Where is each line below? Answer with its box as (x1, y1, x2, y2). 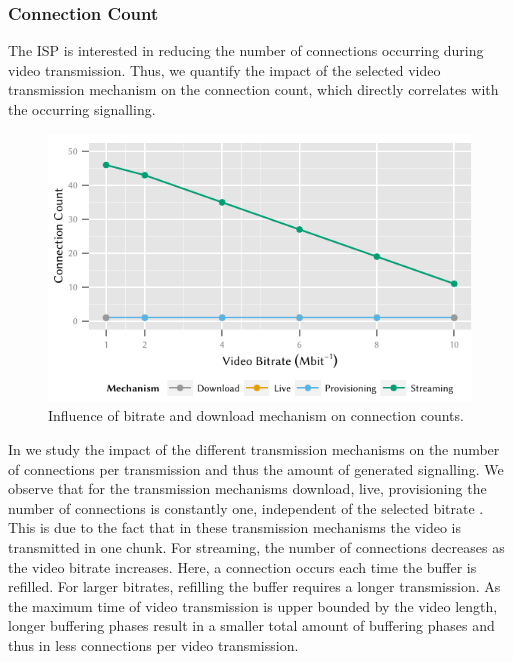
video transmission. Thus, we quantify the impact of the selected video (8, 59, 441, 80)
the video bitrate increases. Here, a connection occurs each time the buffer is (8, 556, 477, 577)
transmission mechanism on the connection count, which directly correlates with (8, 79, 499, 100)
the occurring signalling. (8, 99, 156, 119)
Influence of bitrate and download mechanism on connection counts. (48, 405, 464, 426)
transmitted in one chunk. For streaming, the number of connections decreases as (8, 537, 505, 558)
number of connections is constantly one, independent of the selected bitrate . (8, 497, 484, 518)
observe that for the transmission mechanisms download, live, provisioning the (8, 478, 487, 499)
